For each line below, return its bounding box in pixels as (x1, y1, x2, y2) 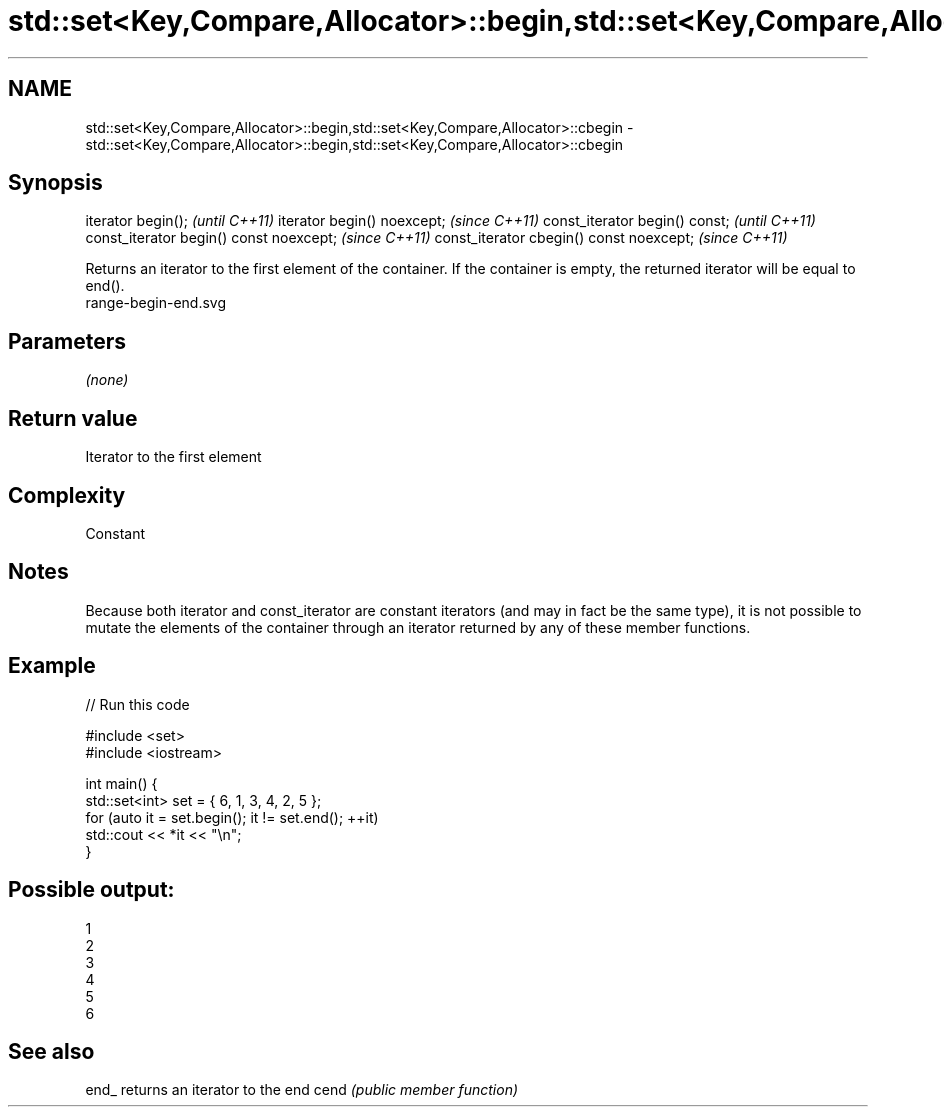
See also (8, 1038, 95, 1064)
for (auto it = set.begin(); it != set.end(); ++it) (85, 808, 379, 826)
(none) (85, 371, 129, 389)
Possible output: (8, 877, 175, 903)
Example (8, 653, 96, 679)
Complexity (8, 482, 126, 508)
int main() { (85, 774, 158, 792)
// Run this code (85, 695, 190, 713)
